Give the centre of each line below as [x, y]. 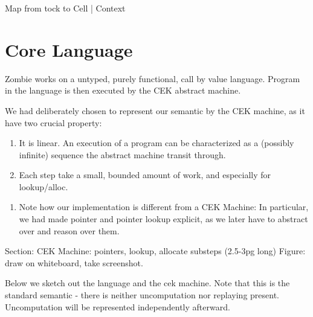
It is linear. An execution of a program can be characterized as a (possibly [156, 143]
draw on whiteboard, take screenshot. [74, 262]
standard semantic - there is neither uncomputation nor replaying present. [142, 295]
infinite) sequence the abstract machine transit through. [122, 154]
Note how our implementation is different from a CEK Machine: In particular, [164, 207]
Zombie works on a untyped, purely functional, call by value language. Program [153, 78]
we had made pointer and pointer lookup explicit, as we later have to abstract [163, 219]
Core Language [69, 49]
